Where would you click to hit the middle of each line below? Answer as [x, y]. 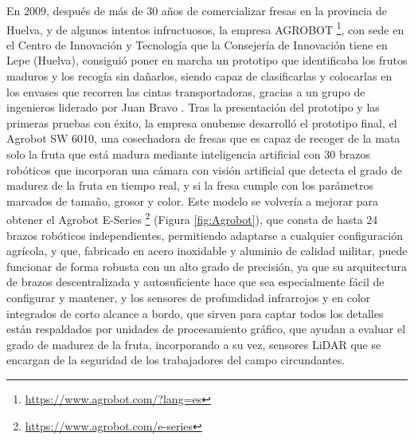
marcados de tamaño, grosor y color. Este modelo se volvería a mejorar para [193, 200]
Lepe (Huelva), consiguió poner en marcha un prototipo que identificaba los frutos [207, 60]
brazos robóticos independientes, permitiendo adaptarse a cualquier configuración [205, 235]
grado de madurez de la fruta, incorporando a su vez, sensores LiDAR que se [194, 344]
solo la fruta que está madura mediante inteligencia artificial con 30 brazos [188, 154]
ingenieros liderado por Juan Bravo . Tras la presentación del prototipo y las [193, 107]
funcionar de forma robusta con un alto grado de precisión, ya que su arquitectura [207, 266]
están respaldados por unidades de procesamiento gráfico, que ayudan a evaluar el [206, 329]
